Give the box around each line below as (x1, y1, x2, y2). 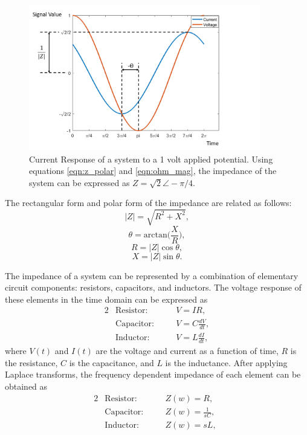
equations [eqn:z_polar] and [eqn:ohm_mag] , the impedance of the (29, 164, 277, 177)
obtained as (5, 380, 48, 393)
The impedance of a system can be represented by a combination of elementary (5, 269, 299, 282)
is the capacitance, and (69, 356, 154, 369)
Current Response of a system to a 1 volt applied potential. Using (29, 152, 273, 165)
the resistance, (5, 356, 58, 369)
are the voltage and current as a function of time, (95, 344, 279, 357)
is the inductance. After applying (165, 356, 288, 369)
